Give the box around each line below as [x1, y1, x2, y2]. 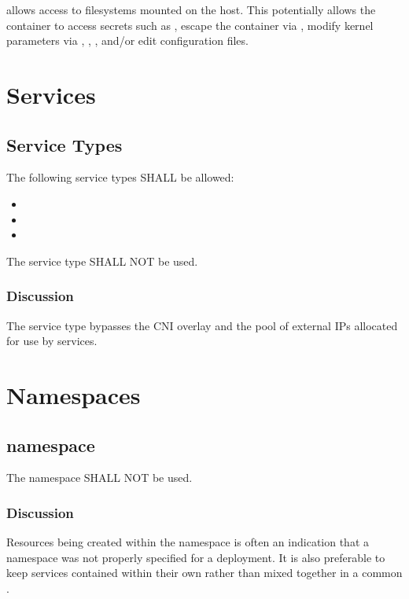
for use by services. [6, 333, 98, 349]
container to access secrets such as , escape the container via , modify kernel [6, 17, 374, 33]
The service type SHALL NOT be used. [6, 252, 198, 269]
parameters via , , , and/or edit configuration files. [6, 32, 249, 49]
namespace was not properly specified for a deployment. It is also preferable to [6, 549, 385, 565]
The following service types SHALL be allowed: [6, 169, 234, 186]
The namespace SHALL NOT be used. [6, 469, 193, 486]
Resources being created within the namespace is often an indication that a [6, 534, 370, 550]
